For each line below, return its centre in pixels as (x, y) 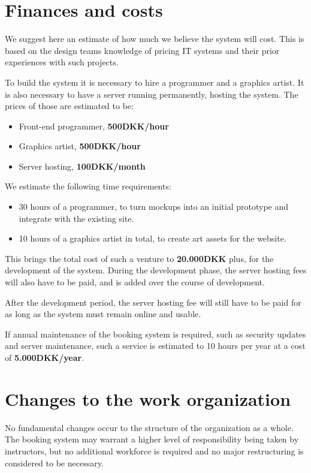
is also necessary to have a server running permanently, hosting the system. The (152, 94)
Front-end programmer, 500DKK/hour (94, 126)
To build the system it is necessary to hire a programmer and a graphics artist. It (155, 82)
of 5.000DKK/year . (45, 357)
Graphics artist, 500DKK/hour (80, 146)
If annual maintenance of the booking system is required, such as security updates (155, 334)
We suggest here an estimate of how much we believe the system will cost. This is (155, 39)
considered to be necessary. (54, 463)
